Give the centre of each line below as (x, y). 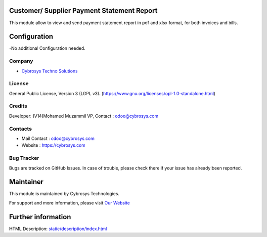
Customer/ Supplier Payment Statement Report (83, 11)
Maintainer (26, 182)
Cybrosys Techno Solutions (49, 71)
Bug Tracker (24, 158)
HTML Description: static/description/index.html (58, 229)
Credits (18, 106)
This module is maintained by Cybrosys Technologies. (64, 194)
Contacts (21, 129)
